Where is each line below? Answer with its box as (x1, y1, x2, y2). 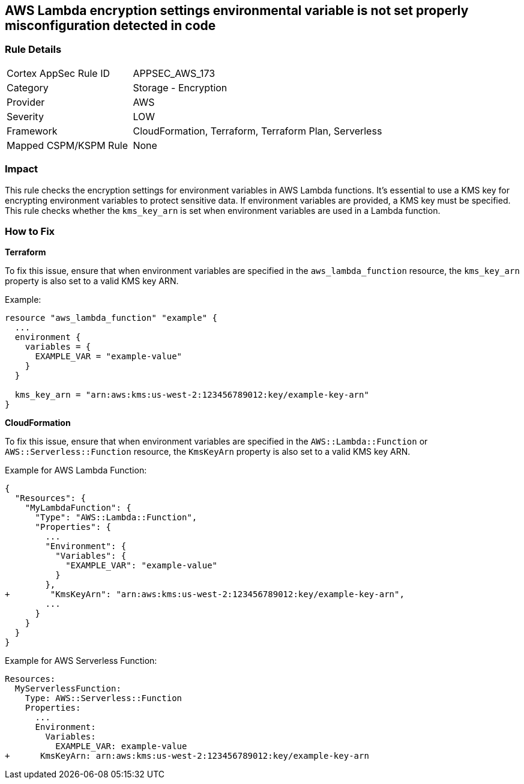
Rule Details (5, 43, 62, 56)
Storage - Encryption (133, 81, 227, 94)
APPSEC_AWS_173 (133, 67, 215, 79)
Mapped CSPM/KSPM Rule (7, 139, 128, 151)
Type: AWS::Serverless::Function (25, 693, 182, 703)
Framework (7, 124, 58, 137)
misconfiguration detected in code (5, 18, 216, 33)
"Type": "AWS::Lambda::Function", (35, 512, 197, 523)
